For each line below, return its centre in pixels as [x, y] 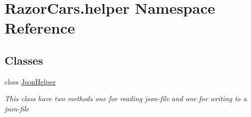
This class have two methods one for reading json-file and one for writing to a [126, 98]
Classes [24, 60]
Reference [40, 28]
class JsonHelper [30, 81]
